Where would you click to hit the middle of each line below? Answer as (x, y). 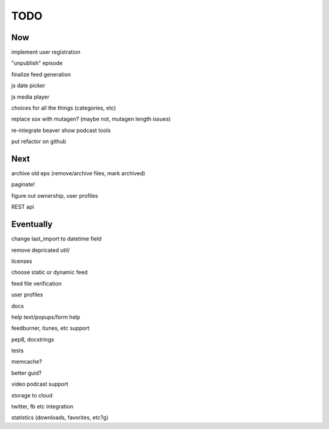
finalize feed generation (41, 74)
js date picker (28, 86)
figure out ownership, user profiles (55, 195)
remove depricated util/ (41, 250)
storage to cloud (32, 395)
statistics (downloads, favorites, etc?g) (60, 417)
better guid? (27, 373)
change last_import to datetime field (56, 239)
